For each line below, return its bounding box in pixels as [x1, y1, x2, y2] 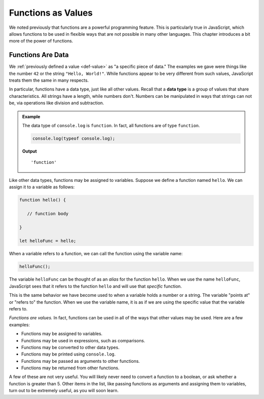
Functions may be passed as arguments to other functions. [21, 358, 140, 364]
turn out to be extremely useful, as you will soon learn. [9, 388, 119, 394]
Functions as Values [9, 7, 93, 18]
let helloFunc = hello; [19, 238, 77, 244]
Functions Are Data [9, 51, 69, 59]
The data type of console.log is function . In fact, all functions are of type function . [22, 122, 200, 128]
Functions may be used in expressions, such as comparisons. [21, 337, 145, 343]
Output [22, 148, 37, 154]
